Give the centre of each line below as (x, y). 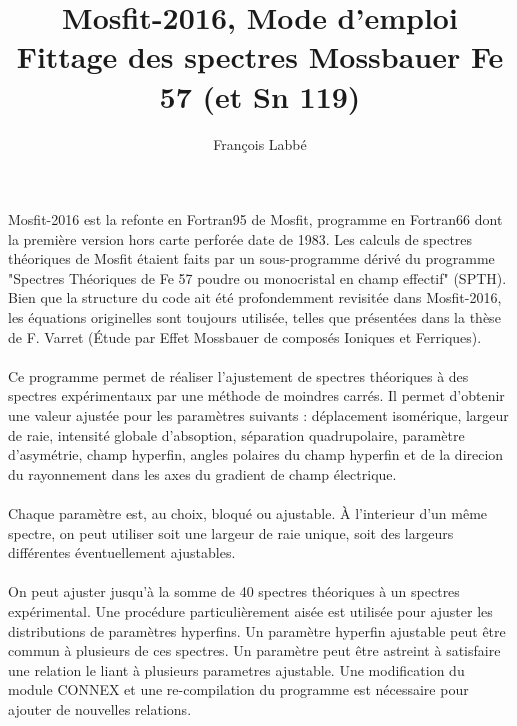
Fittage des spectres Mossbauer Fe (260, 56)
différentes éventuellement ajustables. (122, 552)
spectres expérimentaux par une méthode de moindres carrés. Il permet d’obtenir (256, 395)
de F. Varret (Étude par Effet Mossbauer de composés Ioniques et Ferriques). (245, 336)
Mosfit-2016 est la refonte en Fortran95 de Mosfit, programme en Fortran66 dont (255, 219)
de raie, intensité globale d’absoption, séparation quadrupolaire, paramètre (236, 434)
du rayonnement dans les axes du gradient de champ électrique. (202, 473)
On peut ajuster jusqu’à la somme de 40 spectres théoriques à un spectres (234, 591)
